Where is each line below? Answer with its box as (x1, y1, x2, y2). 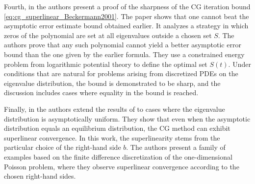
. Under (228, 59, 251, 69)
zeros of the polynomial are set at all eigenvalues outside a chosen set (4, 30, 212, 40)
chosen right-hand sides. (4, 171, 76, 181)
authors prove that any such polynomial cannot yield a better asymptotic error (4, 40, 241, 50)
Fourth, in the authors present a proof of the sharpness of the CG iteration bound (4, 1, 251, 11)
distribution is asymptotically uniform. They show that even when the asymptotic (4, 113, 251, 123)
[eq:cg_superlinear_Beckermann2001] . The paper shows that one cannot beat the (4, 11, 249, 21)
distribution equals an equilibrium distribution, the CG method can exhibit (4, 123, 230, 133)
